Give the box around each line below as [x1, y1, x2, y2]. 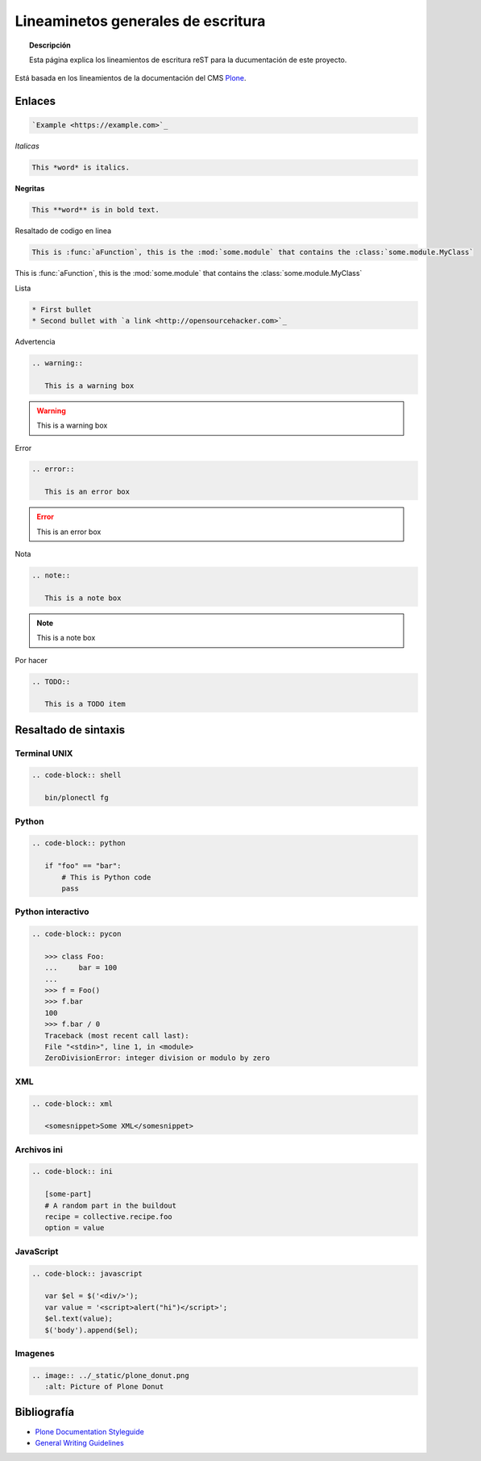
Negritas [15, 184, 45, 194]
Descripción [29, 40, 72, 50]
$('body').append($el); [44, 1325, 139, 1334]
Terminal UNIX [15, 747, 73, 758]
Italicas [15, 141, 39, 151]
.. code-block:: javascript [31, 1269, 143, 1278]
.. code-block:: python [31, 839, 126, 848]
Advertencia [15, 336, 56, 346]
